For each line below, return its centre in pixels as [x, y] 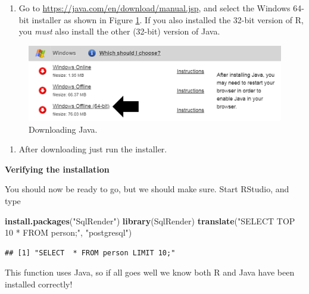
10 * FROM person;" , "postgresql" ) [68, 232]
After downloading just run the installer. [93, 149]
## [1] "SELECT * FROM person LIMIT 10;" [90, 253]
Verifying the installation [57, 169]
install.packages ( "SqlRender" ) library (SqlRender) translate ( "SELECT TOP [150, 220]
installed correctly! [39, 284]
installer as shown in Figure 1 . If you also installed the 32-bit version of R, [168, 19]
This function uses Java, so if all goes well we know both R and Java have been [150, 272]
